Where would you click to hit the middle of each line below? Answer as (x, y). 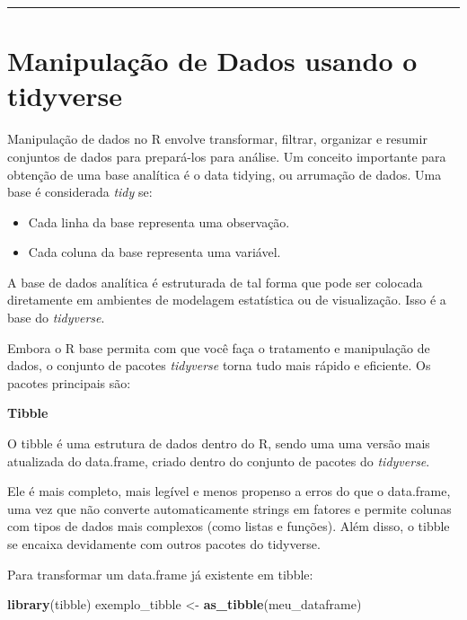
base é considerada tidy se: (80, 192)
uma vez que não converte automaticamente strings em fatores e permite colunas (229, 508)
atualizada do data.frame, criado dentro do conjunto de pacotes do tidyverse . (219, 461)
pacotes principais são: (69, 382)
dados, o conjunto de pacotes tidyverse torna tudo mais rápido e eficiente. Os (219, 365)
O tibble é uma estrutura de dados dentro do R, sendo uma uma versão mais (219, 443)
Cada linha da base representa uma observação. (159, 221)
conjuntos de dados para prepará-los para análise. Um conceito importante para (227, 156)
